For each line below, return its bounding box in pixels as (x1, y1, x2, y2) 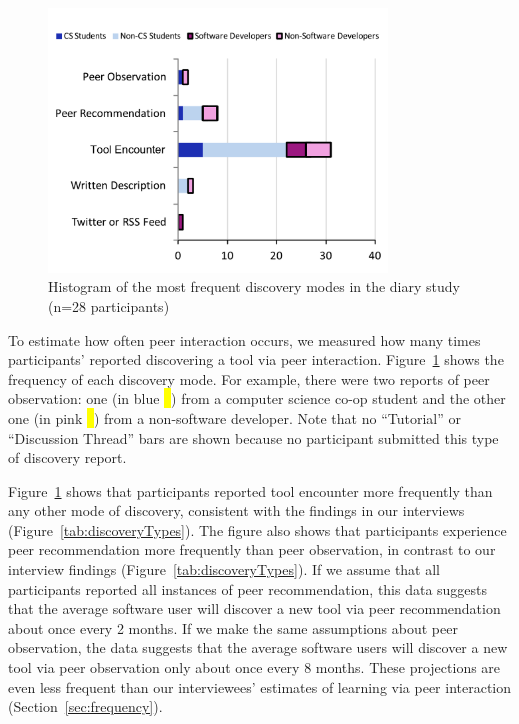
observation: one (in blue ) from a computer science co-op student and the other (8, 388, 506, 409)
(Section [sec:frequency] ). (8, 696, 163, 717)
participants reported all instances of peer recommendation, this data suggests (8, 578, 488, 599)
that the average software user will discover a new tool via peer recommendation (8, 598, 501, 619)
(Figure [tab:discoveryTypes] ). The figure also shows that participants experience (8, 519, 507, 540)
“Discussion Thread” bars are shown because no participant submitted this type (8, 427, 499, 448)
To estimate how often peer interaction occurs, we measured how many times (8, 329, 481, 350)
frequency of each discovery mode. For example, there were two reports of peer (8, 368, 490, 389)
